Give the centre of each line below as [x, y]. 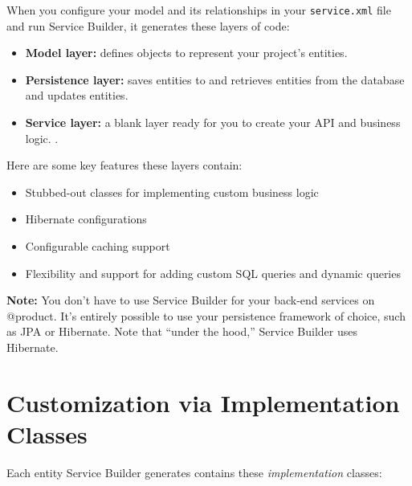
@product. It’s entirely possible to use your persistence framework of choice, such [206, 315]
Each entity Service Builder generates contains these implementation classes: [194, 472]
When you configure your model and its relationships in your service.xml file [199, 10]
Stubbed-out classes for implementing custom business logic [172, 192]
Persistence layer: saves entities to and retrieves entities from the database [215, 79]
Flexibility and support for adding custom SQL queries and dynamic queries [213, 273]
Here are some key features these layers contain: [124, 165]
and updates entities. [77, 95]
